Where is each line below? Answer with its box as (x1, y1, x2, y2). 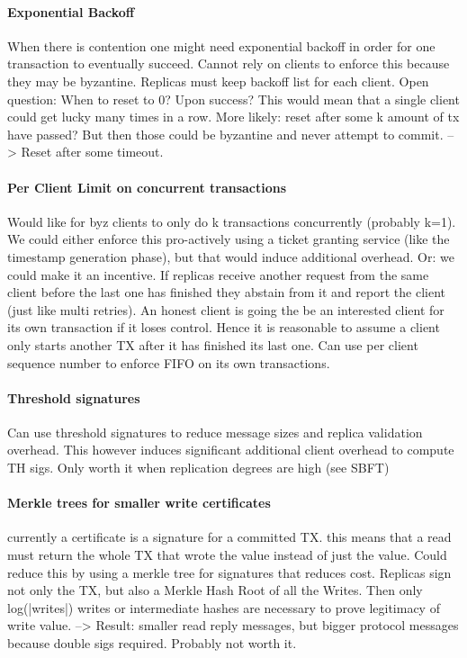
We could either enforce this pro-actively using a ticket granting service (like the (7, 230, 450, 248)
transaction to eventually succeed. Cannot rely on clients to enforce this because (7, 54, 450, 73)
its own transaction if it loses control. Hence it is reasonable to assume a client (7, 318, 440, 337)
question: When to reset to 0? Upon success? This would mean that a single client (7, 89, 460, 108)
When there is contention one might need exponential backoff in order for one (7, 36, 436, 55)
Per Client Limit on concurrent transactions (7, 177, 287, 196)
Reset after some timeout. (21, 142, 164, 161)
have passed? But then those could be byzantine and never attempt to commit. (7, 124, 444, 143)
